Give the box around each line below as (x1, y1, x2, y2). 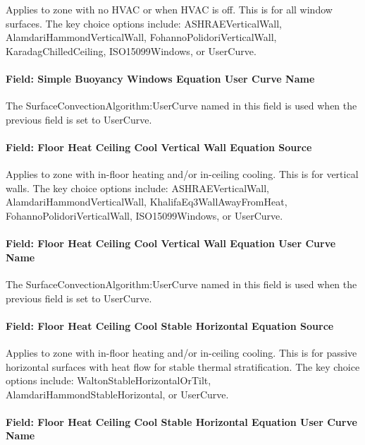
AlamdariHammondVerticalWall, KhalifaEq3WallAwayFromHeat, (6, 194, 287, 209)
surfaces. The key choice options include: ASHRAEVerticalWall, (6, 16, 282, 30)
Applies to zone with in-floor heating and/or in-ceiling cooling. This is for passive (6, 345, 357, 360)
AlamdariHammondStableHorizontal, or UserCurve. (6, 386, 229, 401)
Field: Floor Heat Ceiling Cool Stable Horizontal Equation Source (6, 318, 334, 333)
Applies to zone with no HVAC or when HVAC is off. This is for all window (6, 2, 333, 16)
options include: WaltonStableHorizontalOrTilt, (6, 373, 211, 388)
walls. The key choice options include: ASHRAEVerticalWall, (6, 180, 269, 195)
